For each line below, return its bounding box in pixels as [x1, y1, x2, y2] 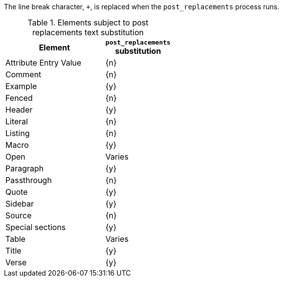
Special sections [5, 222, 66, 232]
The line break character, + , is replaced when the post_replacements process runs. [4, 2, 280, 11]
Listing [5, 128, 30, 138]
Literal [5, 117, 28, 126]
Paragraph [5, 164, 44, 173]
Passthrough [5, 175, 52, 185]
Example [5, 81, 37, 91]
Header [5, 105, 33, 115]
